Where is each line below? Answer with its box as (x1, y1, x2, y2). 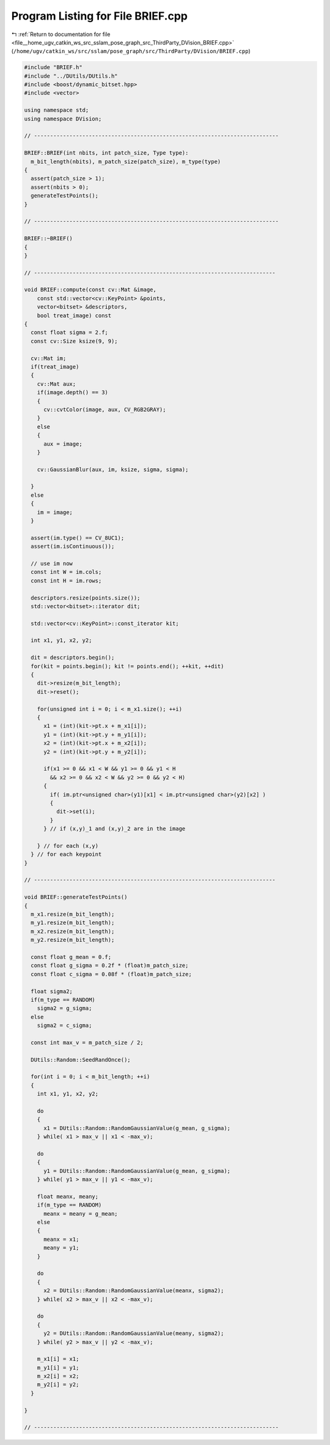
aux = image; (43, 440, 82, 447)
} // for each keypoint (31, 851, 102, 858)
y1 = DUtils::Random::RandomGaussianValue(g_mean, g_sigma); (43, 1167, 231, 1174)
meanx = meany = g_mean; (43, 1210, 119, 1217)
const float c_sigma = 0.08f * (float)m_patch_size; (31, 971, 192, 977)
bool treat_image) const (37, 312, 112, 319)
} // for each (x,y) (37, 842, 99, 849)
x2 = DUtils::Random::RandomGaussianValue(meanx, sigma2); (43, 1287, 224, 1294)
